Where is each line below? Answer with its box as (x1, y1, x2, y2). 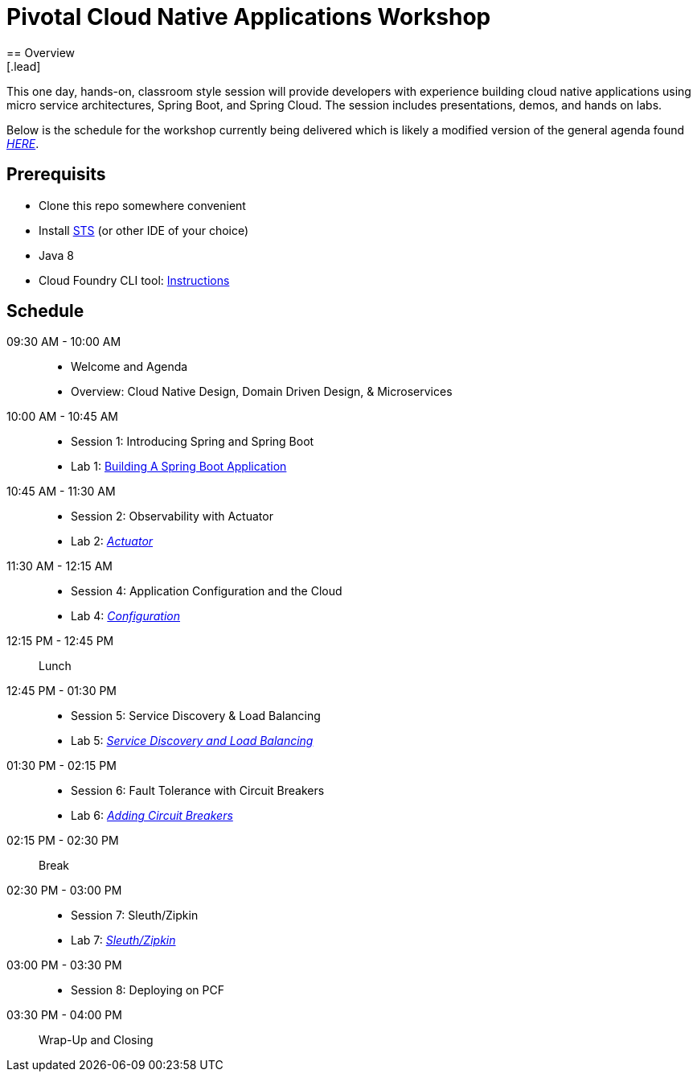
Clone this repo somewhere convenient (39, 198, 246, 212)
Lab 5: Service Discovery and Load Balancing (71, 734, 314, 748)
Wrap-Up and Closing (39, 1033, 154, 1047)
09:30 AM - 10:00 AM (6, 335, 121, 349)
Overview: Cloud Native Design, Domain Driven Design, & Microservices (71, 385, 453, 399)
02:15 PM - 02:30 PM (6, 833, 119, 848)
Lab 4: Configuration (71, 609, 181, 623)
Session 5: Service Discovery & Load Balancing (71, 709, 321, 723)
